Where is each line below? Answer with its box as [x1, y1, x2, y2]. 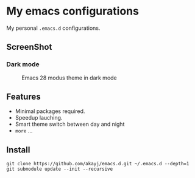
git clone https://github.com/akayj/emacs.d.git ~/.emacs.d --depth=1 [6, 161, 190, 167]
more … [15, 127, 33, 134]
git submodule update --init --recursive [6, 166, 113, 173]
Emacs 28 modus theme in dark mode [21, 74, 117, 81]
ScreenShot [6, 42, 52, 52]
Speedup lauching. [15, 114, 63, 122]
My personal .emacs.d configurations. [6, 24, 101, 32]
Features [6, 92, 41, 102]
